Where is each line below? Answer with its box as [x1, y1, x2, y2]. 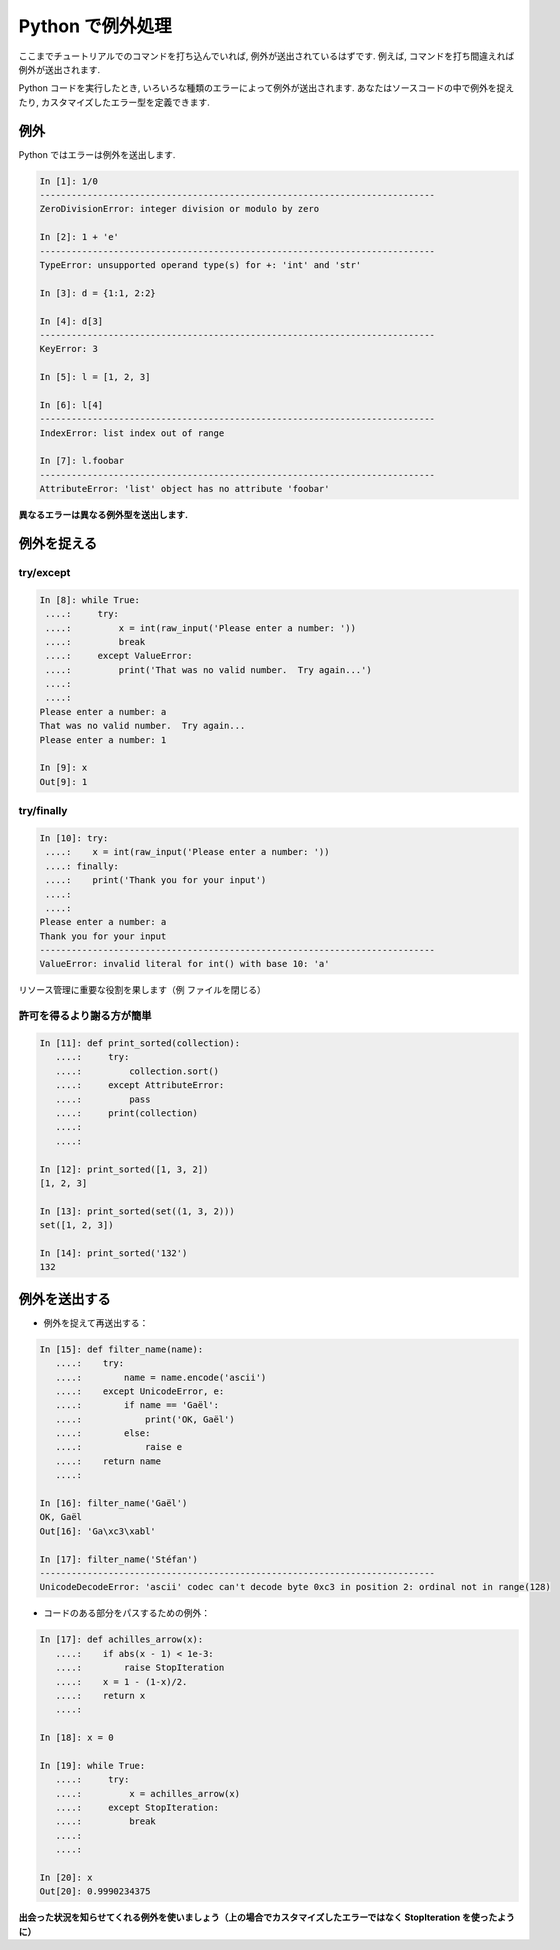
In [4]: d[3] [39, 315, 104, 327]
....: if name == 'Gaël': [55, 1400, 220, 1411]
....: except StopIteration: [55, 1802, 220, 1814]
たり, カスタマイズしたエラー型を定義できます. [18, 96, 210, 108]
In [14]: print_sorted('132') [39, 1247, 188, 1259]
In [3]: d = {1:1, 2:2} [39, 287, 157, 299]
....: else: [55, 1428, 151, 1439]
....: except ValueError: [45, 650, 194, 662]
